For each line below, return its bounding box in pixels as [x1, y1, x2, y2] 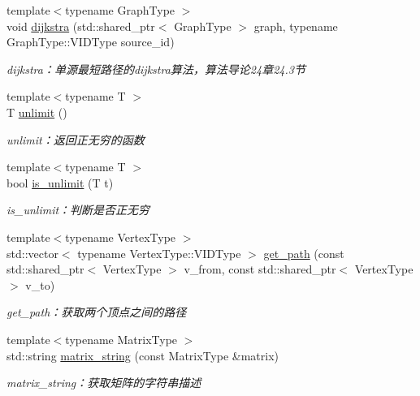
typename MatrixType [65, 330, 178, 347]
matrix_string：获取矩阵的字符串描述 [6, 374, 201, 391]
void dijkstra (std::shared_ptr [6, 17, 155, 34]
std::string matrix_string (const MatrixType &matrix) [6, 346, 279, 364]
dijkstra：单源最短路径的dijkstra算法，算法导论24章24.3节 [6, 60, 305, 77]
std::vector [6, 244, 58, 261]
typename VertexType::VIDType [77, 244, 241, 261]
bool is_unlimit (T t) [6, 174, 114, 191]
